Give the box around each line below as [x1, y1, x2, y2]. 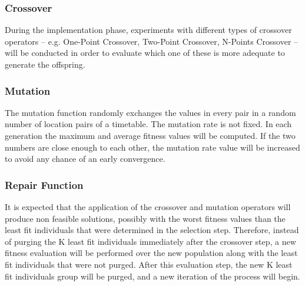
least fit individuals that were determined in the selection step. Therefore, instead [5, 224, 299, 236]
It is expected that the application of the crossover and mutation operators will [5, 201, 291, 212]
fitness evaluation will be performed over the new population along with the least [5, 247, 298, 259]
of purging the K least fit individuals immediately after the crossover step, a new [5, 235, 296, 247]
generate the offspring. [5, 58, 85, 70]
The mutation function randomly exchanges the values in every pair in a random [5, 106, 296, 118]
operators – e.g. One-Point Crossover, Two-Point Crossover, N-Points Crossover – [5, 35, 299, 47]
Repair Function [5, 177, 84, 192]
